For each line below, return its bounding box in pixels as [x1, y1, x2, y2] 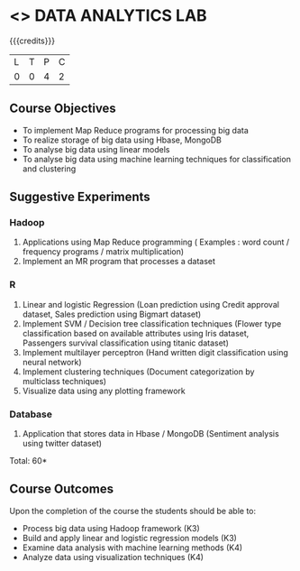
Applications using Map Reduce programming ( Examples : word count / [22, 236, 290, 248]
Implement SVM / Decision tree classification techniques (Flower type [22, 318, 282, 329]
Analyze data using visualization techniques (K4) [22, 551, 205, 562]
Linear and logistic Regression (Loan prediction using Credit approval [22, 299, 279, 309]
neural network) [22, 356, 83, 367]
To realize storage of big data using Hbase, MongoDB [22, 134, 223, 145]
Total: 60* [9, 456, 48, 466]
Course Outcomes [9, 482, 114, 497]
